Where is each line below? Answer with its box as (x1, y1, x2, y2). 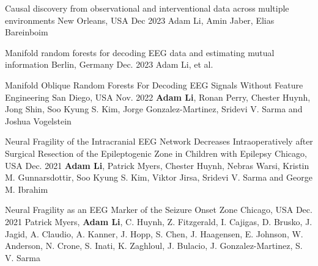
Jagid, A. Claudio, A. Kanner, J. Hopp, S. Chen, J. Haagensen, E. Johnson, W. (5, 227, 303, 240)
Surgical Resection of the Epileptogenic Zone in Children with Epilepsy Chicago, (5, 146, 307, 159)
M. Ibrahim (5, 182, 48, 195)
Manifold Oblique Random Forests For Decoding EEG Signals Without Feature (5, 78, 303, 91)
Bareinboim (5, 26, 48, 38)
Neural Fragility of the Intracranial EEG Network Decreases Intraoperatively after (5, 135, 313, 148)
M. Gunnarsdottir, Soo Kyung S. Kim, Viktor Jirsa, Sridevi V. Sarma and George (5, 171, 312, 184)
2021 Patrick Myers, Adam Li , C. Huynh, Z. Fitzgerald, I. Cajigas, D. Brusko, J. (5, 215, 312, 228)
